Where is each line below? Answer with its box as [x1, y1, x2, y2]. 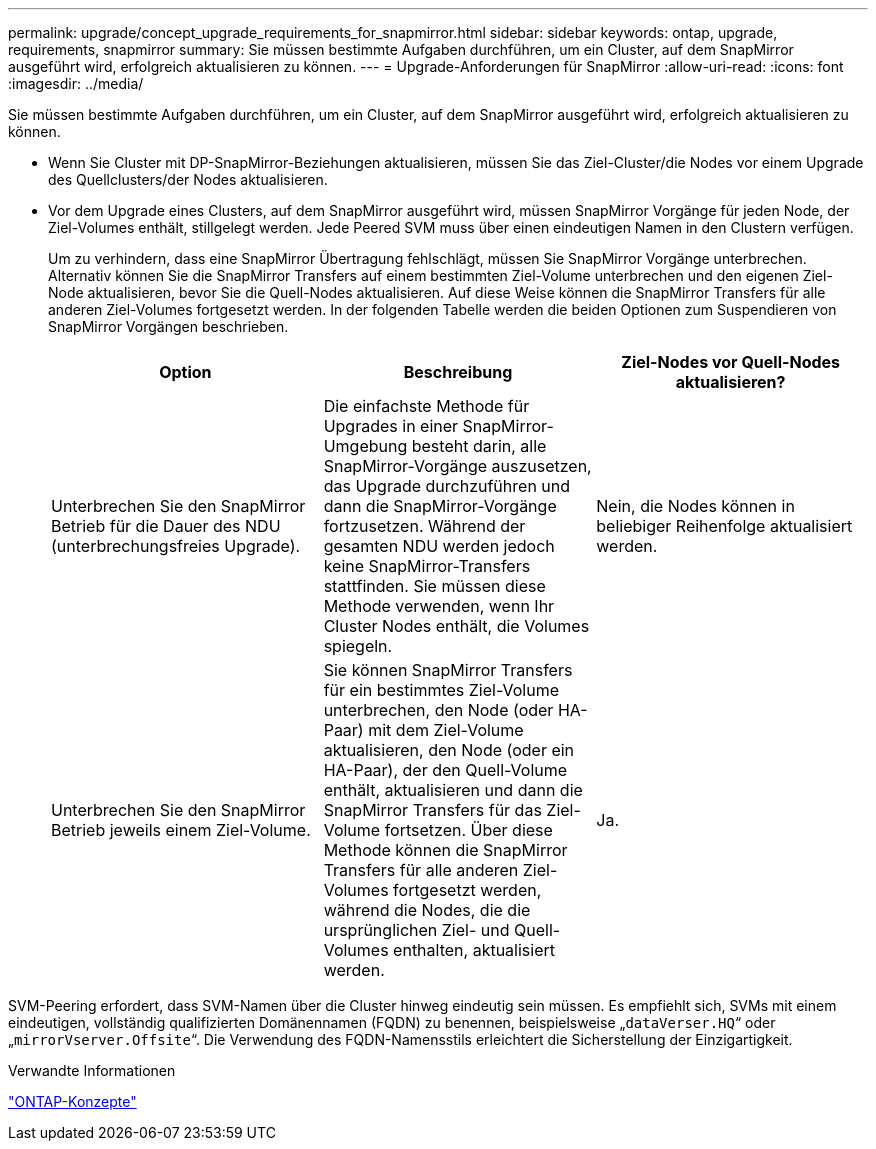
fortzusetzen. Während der [323, 516, 526, 536]
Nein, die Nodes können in [596, 496, 795, 516]
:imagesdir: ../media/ [8, 75, 144, 92]
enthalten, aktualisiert [393, 940, 555, 960]
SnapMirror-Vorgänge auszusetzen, [323, 456, 592, 476]
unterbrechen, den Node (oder [323, 700, 554, 720]
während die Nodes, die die [323, 900, 531, 920]
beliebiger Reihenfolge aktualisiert [596, 516, 853, 536]
